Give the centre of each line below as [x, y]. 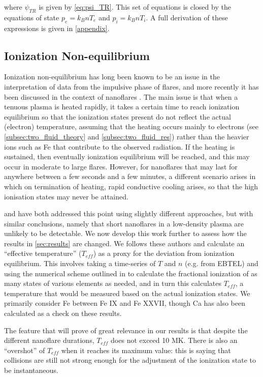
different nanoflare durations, [49, 340]
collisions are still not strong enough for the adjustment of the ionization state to [130, 360]
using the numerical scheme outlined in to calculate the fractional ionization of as [131, 273]
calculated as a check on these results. [63, 313]
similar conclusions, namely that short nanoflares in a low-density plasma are [124, 223]
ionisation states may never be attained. [66, 196]
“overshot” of [25, 350]
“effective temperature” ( [43, 253]
